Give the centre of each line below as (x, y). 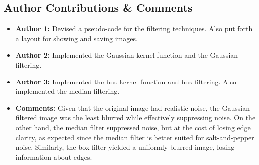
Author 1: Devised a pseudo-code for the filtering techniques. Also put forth (134, 29)
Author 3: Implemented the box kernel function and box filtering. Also (126, 81)
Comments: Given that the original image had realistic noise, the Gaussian (132, 108)
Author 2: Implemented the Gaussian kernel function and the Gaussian (127, 55)
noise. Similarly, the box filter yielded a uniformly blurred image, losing (125, 147)
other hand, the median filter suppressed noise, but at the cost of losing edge (133, 127)
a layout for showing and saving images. (77, 38)
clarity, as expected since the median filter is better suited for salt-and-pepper (135, 137)
